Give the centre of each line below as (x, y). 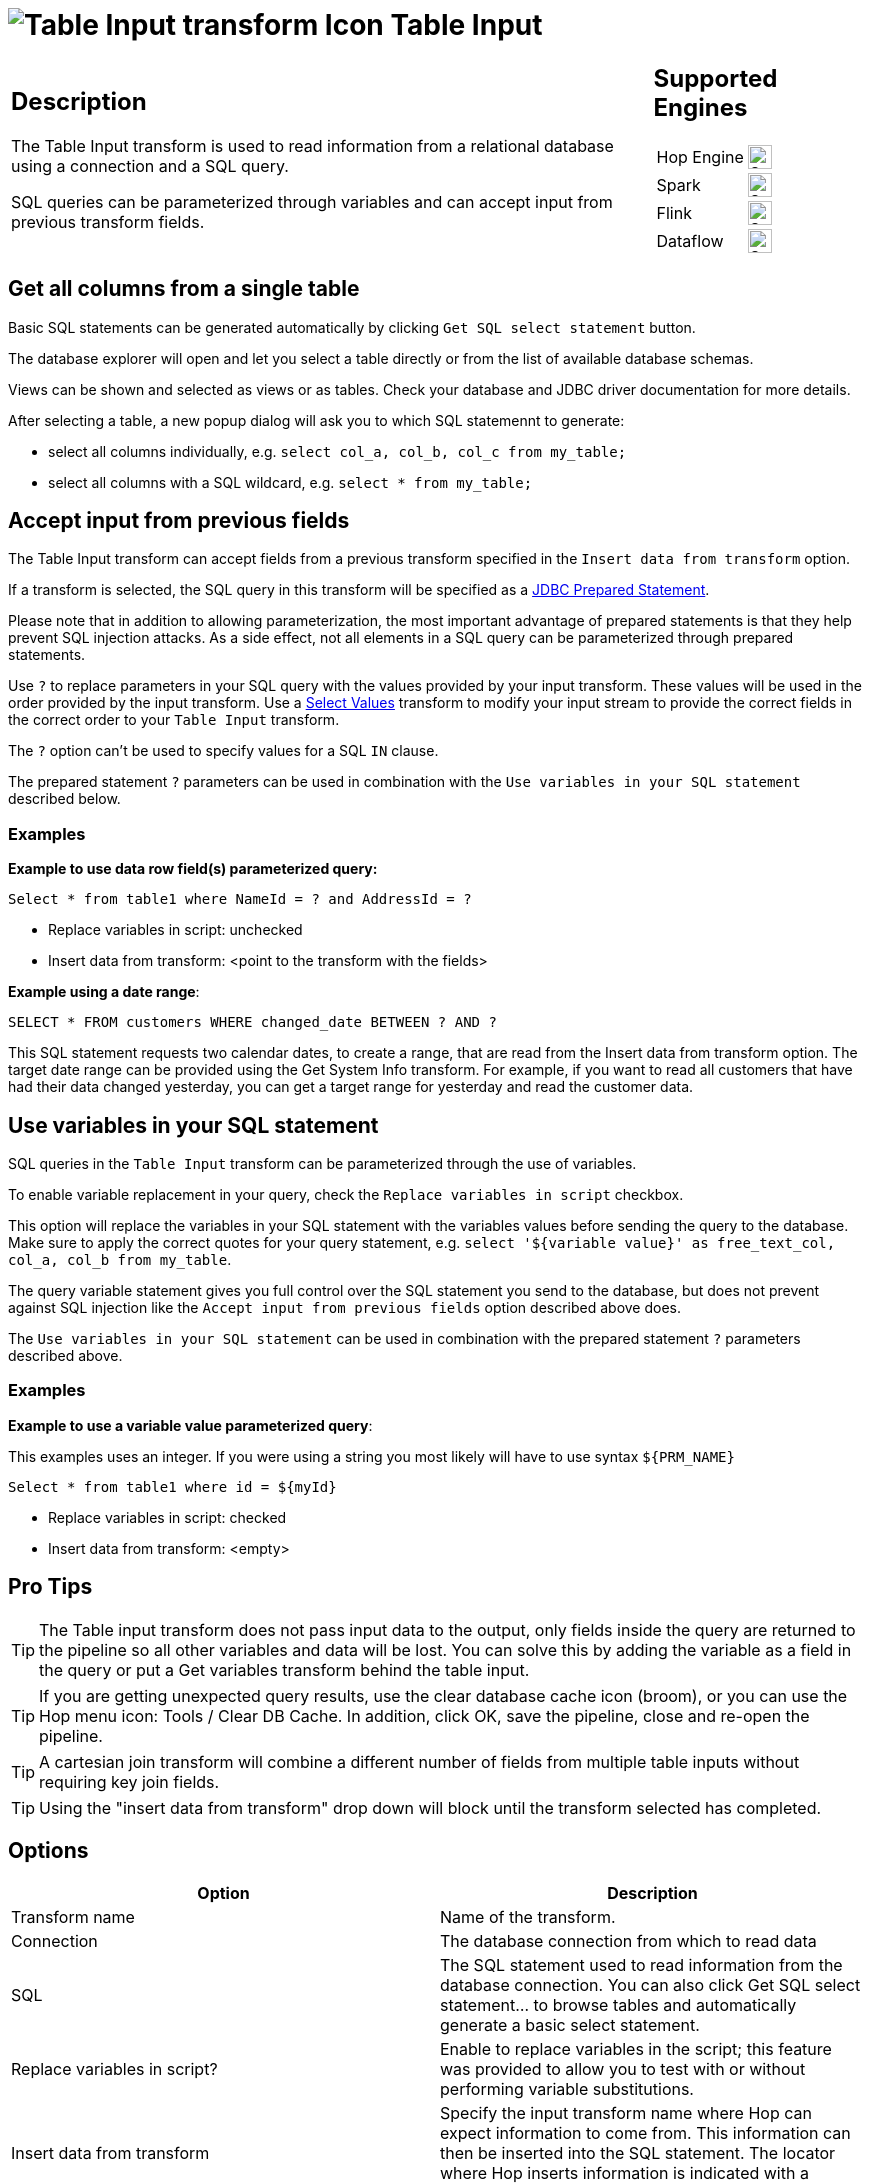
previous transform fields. (108, 222)
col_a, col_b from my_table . (120, 1259)
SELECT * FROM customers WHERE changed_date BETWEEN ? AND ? (252, 1022)
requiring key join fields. (129, 1781)
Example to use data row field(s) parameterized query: (193, 869)
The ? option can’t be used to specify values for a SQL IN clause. (223, 751)
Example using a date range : (104, 992)
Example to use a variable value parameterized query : (190, 1425)
